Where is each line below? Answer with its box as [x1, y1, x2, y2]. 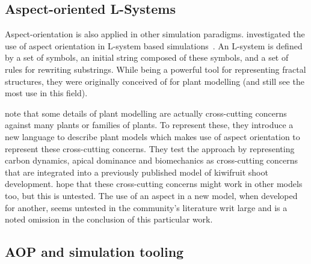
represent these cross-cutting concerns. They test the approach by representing [5, 142, 295, 155]
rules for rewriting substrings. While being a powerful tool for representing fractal [5, 63, 306, 75]
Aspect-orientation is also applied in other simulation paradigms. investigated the [5, 28, 305, 40]
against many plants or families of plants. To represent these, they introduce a [5, 118, 294, 131]
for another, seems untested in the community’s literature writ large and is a [5, 201, 288, 213]
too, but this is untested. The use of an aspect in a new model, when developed [5, 189, 298, 201]
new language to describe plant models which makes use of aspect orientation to [5, 130, 300, 143]
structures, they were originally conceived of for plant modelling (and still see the [5, 75, 304, 87]
